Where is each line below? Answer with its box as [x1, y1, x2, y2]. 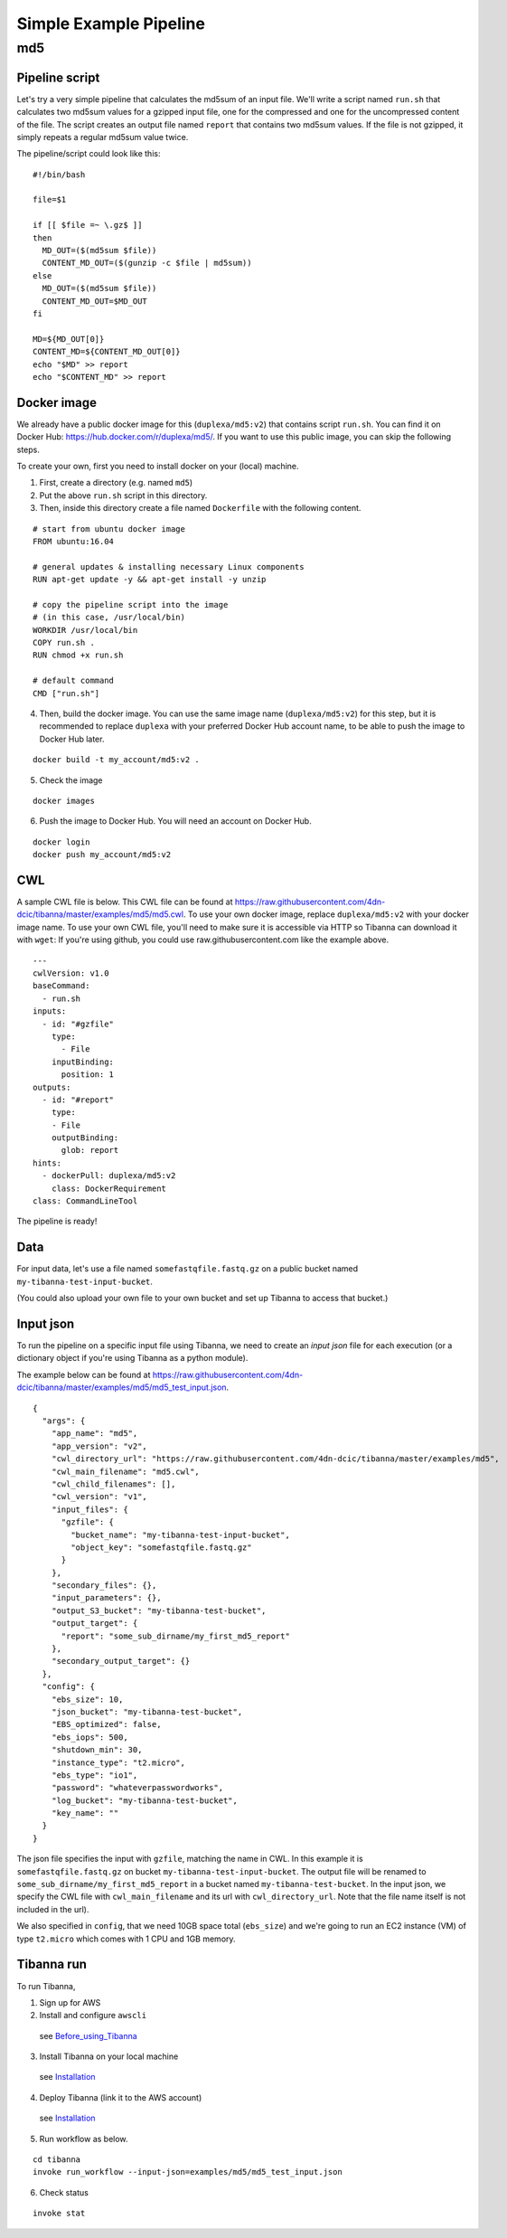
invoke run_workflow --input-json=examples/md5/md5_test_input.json [33, 2167, 343, 2177]
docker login [33, 836, 90, 847]
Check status [39, 2186, 89, 2197]
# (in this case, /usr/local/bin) [33, 612, 185, 623]
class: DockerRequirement [51, 1183, 167, 1194]
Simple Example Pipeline [16, 14, 205, 33]
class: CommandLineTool [33, 1196, 138, 1206]
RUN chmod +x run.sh [33, 650, 124, 660]
